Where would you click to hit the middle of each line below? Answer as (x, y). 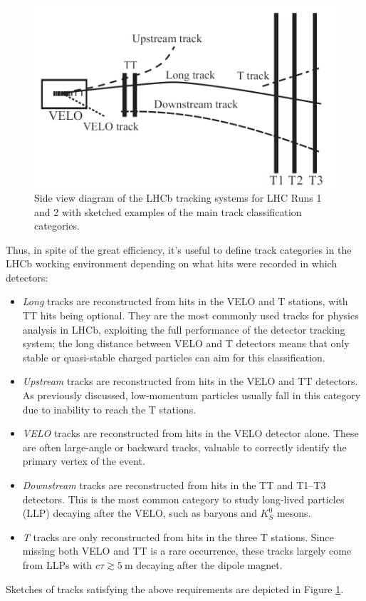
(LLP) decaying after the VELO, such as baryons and (140, 513)
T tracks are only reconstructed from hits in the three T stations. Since (178, 536)
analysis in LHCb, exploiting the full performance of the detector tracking (184, 329)
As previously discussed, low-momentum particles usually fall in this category (192, 395)
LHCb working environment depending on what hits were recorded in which (172, 263)
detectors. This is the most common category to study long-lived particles (183, 499)
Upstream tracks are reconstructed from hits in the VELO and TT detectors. (190, 381)
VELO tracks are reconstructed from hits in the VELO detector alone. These (190, 433)
